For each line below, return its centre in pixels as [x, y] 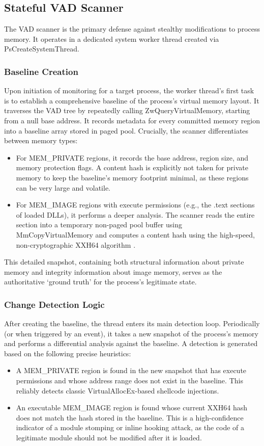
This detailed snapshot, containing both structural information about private [124, 262]
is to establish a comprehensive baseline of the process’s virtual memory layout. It [132, 100]
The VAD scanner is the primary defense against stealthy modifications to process [132, 29]
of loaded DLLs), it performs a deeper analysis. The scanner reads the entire [135, 214]
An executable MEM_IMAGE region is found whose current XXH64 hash [132, 408]
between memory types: [41, 140]
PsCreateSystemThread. [42, 49]
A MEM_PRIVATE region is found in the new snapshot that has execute [131, 370]
